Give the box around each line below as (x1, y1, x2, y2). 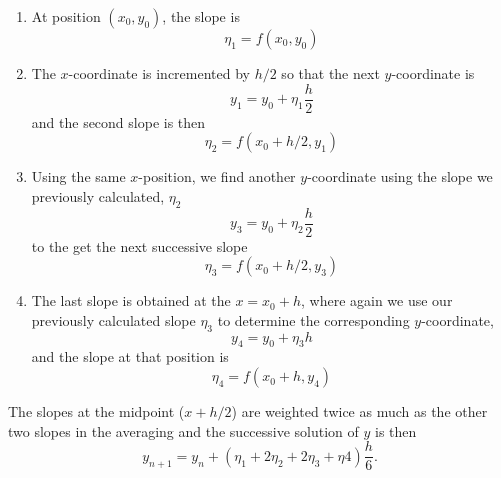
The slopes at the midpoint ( (8, 401, 185, 422)
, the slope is (162, 6, 240, 26)
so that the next (281, 63, 380, 83)
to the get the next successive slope (31, 235, 248, 256)
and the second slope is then (31, 111, 206, 132)
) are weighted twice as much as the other (231, 401, 488, 422)
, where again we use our (300, 290, 453, 311)
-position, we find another (138, 166, 296, 187)
